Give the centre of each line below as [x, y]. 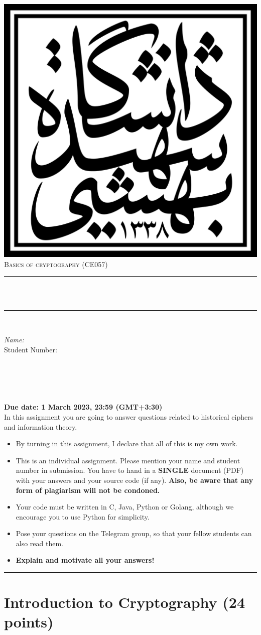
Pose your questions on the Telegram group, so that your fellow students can [134, 533]
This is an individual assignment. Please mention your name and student [128, 460]
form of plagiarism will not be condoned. [88, 490]
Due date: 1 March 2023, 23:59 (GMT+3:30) [83, 407]
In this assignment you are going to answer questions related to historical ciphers [129, 416]
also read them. [40, 543]
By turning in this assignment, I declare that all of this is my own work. [127, 443]
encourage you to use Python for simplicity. [83, 516]
